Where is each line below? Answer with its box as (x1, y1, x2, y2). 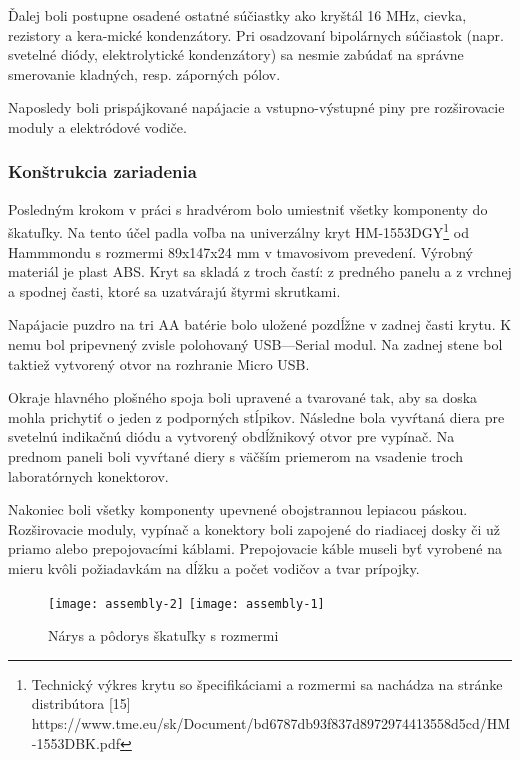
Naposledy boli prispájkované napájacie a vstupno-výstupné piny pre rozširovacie (8, 97, 505, 118)
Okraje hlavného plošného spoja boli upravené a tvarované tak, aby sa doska (8, 387, 478, 408)
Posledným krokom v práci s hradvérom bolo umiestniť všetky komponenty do (8, 198, 488, 219)
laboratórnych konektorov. (8, 465, 169, 486)
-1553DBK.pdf (31, 732, 121, 753)
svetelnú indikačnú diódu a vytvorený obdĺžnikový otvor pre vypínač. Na (8, 426, 455, 447)
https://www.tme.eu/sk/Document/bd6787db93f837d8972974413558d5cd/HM (31, 712, 511, 733)
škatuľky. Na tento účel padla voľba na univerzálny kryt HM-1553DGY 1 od (8, 219, 469, 243)
